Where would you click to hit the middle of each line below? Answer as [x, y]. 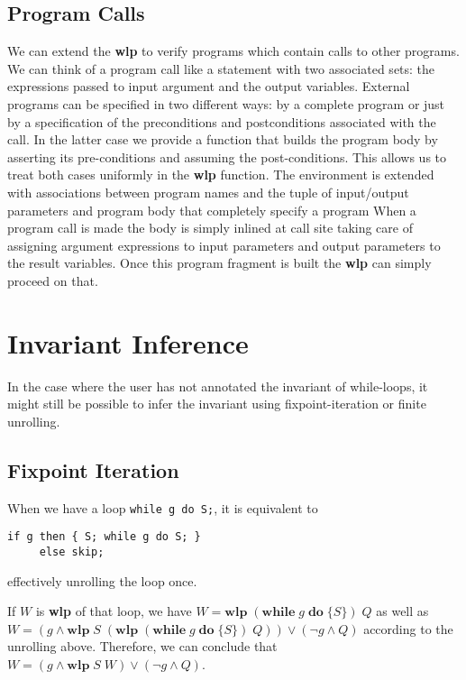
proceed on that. [53, 280]
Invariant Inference [128, 342]
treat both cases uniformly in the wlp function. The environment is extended [221, 175]
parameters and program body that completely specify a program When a [212, 210]
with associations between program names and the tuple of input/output [208, 192]
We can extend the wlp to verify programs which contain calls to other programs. [233, 51]
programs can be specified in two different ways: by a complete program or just [226, 103]
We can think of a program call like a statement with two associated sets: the [221, 68]
